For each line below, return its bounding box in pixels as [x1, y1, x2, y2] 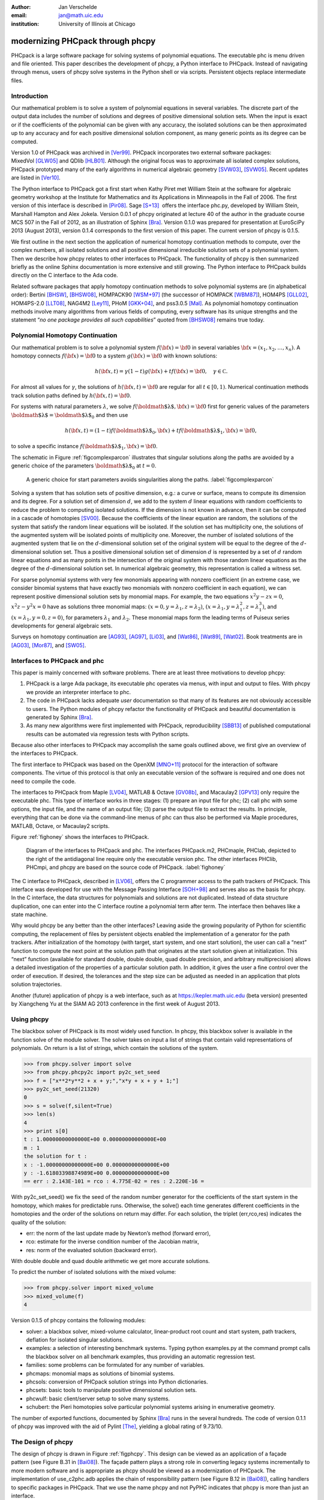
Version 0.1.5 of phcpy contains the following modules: [11, 1317, 146, 1324]
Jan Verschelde [58, 4, 97, 10]
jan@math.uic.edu [58, 12, 103, 19]
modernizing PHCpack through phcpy [11, 36, 156, 46]
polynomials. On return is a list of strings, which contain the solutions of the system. [11, 1044, 219, 1051]
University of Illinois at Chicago [58, 20, 136, 27]
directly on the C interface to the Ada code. [11, 272, 118, 279]
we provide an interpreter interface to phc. [26, 688, 131, 695]
